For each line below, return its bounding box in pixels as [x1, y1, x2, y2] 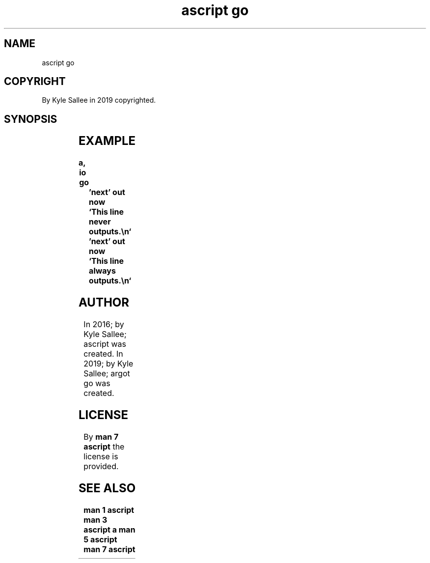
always [89, 266, 116, 276]
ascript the [83, 441, 125, 451]
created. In [83, 349, 123, 359]
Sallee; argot [83, 368, 130, 378]
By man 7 [83, 431, 119, 442]
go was [83, 378, 110, 388]
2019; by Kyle [83, 359, 134, 368]
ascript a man [83, 524, 135, 535]
